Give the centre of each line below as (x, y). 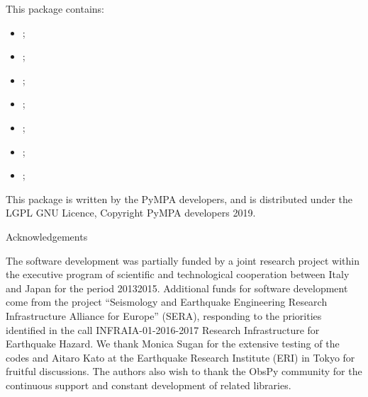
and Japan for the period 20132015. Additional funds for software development (177, 288)
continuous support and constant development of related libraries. (149, 385)
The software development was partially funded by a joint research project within (183, 260)
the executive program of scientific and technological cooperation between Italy (178, 274)
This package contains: (55, 8)
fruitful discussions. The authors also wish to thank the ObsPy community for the (184, 371)
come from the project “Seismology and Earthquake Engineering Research (167, 302)
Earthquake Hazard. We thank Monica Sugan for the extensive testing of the (173, 344)
